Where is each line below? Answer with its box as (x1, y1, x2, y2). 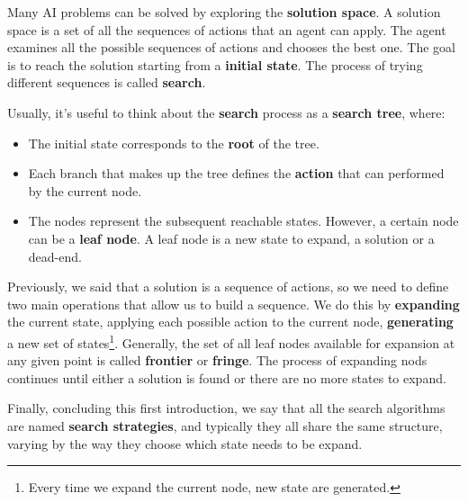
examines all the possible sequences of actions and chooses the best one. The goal (7, 38, 456, 57)
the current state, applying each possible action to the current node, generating (7, 312, 454, 331)
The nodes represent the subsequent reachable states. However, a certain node (28, 211, 459, 230)
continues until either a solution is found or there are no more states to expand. (7, 368, 446, 387)
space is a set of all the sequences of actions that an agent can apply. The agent (7, 20, 446, 39)
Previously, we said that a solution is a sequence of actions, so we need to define (7, 277, 449, 296)
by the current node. (28, 181, 142, 200)
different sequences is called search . (7, 73, 206, 92)
